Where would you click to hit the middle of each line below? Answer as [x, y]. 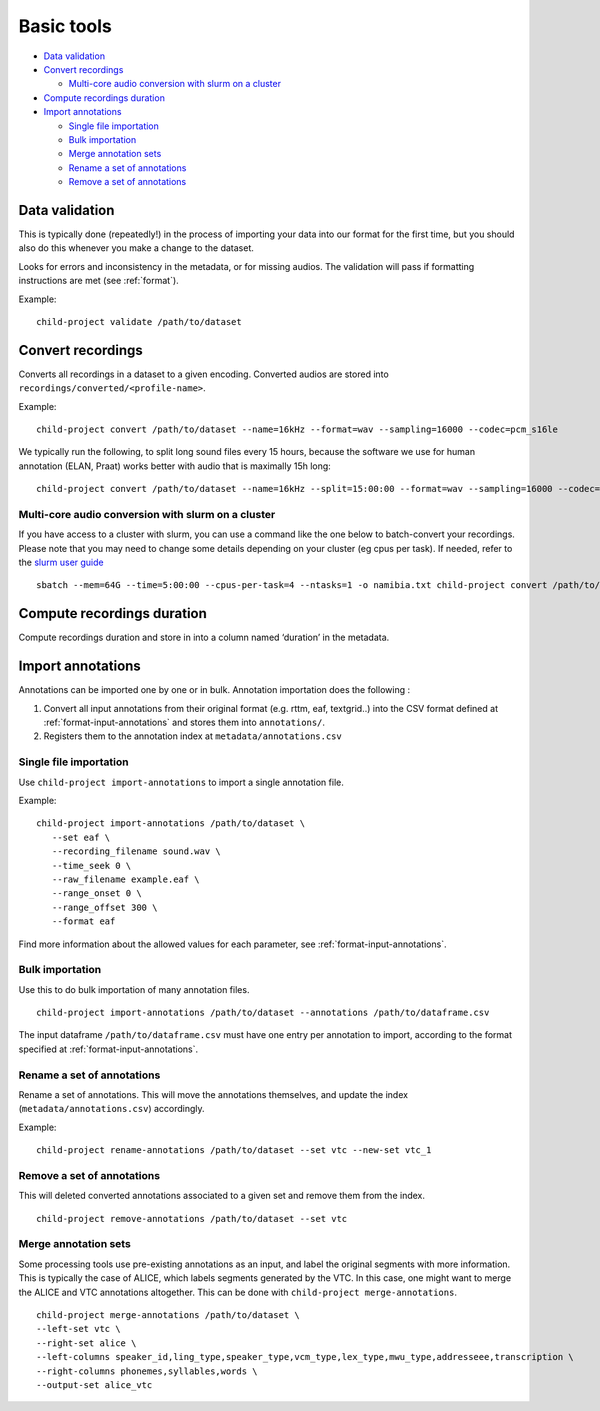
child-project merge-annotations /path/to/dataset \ [168, 1314]
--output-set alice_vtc [94, 1384]
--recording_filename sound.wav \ [136, 851]
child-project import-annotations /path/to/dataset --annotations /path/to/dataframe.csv [263, 1013]
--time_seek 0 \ [91, 865]
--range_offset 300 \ [104, 907]
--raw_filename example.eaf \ [125, 879]
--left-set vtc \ [78, 1329]
